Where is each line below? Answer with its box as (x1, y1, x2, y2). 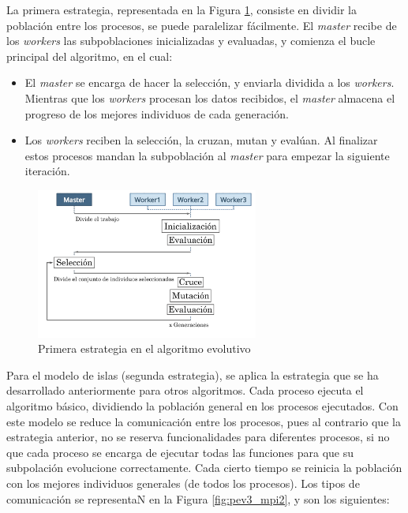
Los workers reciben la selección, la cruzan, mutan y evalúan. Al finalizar (24, 132, 378, 148)
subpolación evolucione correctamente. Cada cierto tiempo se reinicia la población (6, 459, 402, 476)
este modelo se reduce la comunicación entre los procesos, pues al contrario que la (6, 413, 401, 429)
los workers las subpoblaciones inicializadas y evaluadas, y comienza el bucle (6, 32, 376, 49)
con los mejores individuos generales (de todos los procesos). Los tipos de (6, 475, 360, 492)
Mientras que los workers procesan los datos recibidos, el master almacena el (24, 89, 395, 106)
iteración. (24, 163, 70, 179)
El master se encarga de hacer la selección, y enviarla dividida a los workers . (24, 74, 395, 91)
